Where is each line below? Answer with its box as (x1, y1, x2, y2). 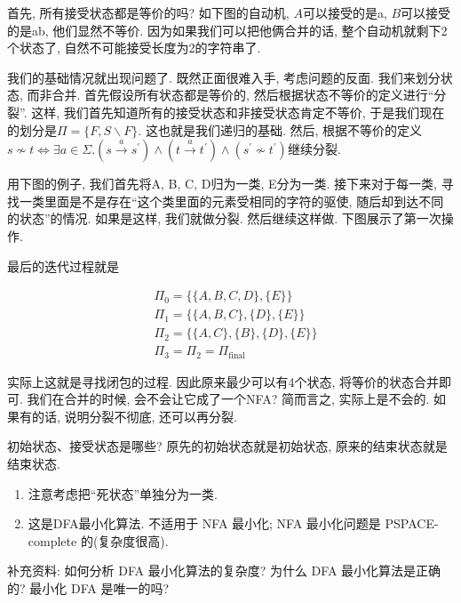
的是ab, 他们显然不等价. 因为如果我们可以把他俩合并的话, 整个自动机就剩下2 (7, 20, 448, 39)
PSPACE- (385, 514, 439, 533)
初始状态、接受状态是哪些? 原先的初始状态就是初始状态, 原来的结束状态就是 (7, 437, 448, 455)
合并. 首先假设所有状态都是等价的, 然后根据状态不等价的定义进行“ (52, 85, 434, 104)
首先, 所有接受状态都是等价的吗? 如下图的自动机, (7, 4, 290, 21)
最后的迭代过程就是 (7, 256, 119, 275)
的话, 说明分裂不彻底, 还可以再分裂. (31, 406, 237, 425)
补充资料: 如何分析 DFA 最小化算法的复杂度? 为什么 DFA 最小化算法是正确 (7, 561, 441, 580)
